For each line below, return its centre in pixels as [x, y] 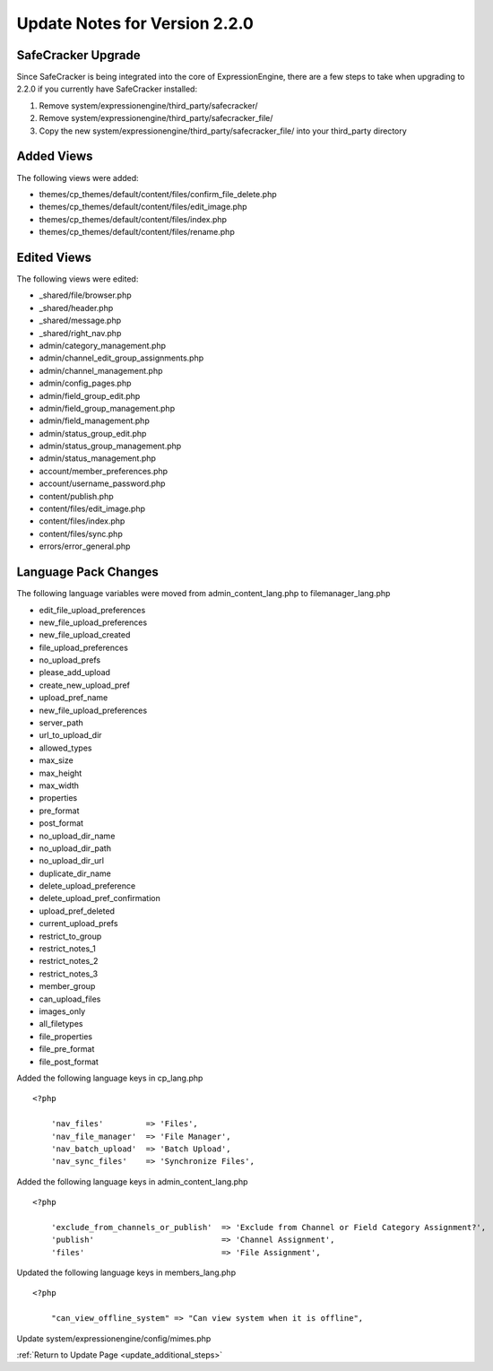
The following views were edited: [78, 279]
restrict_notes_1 [67, 949]
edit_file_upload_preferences [92, 610]
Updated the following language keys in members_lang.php [126, 1272]
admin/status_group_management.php [110, 446]
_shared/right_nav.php [80, 333]
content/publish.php [76, 496]
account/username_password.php [102, 483]
